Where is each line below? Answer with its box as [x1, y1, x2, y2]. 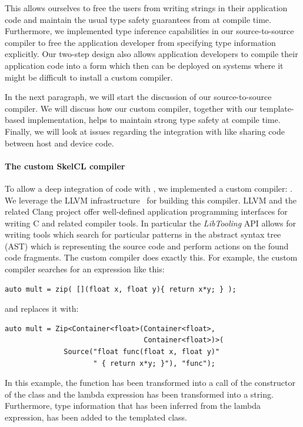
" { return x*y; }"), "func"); [93, 359, 215, 368]
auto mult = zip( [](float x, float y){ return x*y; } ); [5, 285, 237, 293]
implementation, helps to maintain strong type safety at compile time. [27, 114, 281, 126]
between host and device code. [5, 136, 114, 149]
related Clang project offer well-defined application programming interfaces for [5, 205, 288, 218]
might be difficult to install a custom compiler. [5, 71, 173, 83]
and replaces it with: [5, 302, 79, 315]
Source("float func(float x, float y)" [64, 348, 220, 356]
